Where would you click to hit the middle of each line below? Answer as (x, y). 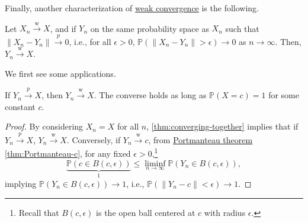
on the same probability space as (150, 28)
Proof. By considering (44, 126)
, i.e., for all (90, 41)
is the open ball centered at (146, 212)
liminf (155, 164)
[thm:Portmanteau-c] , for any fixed (68, 153)
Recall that (39, 212)
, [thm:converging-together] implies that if (222, 126)
